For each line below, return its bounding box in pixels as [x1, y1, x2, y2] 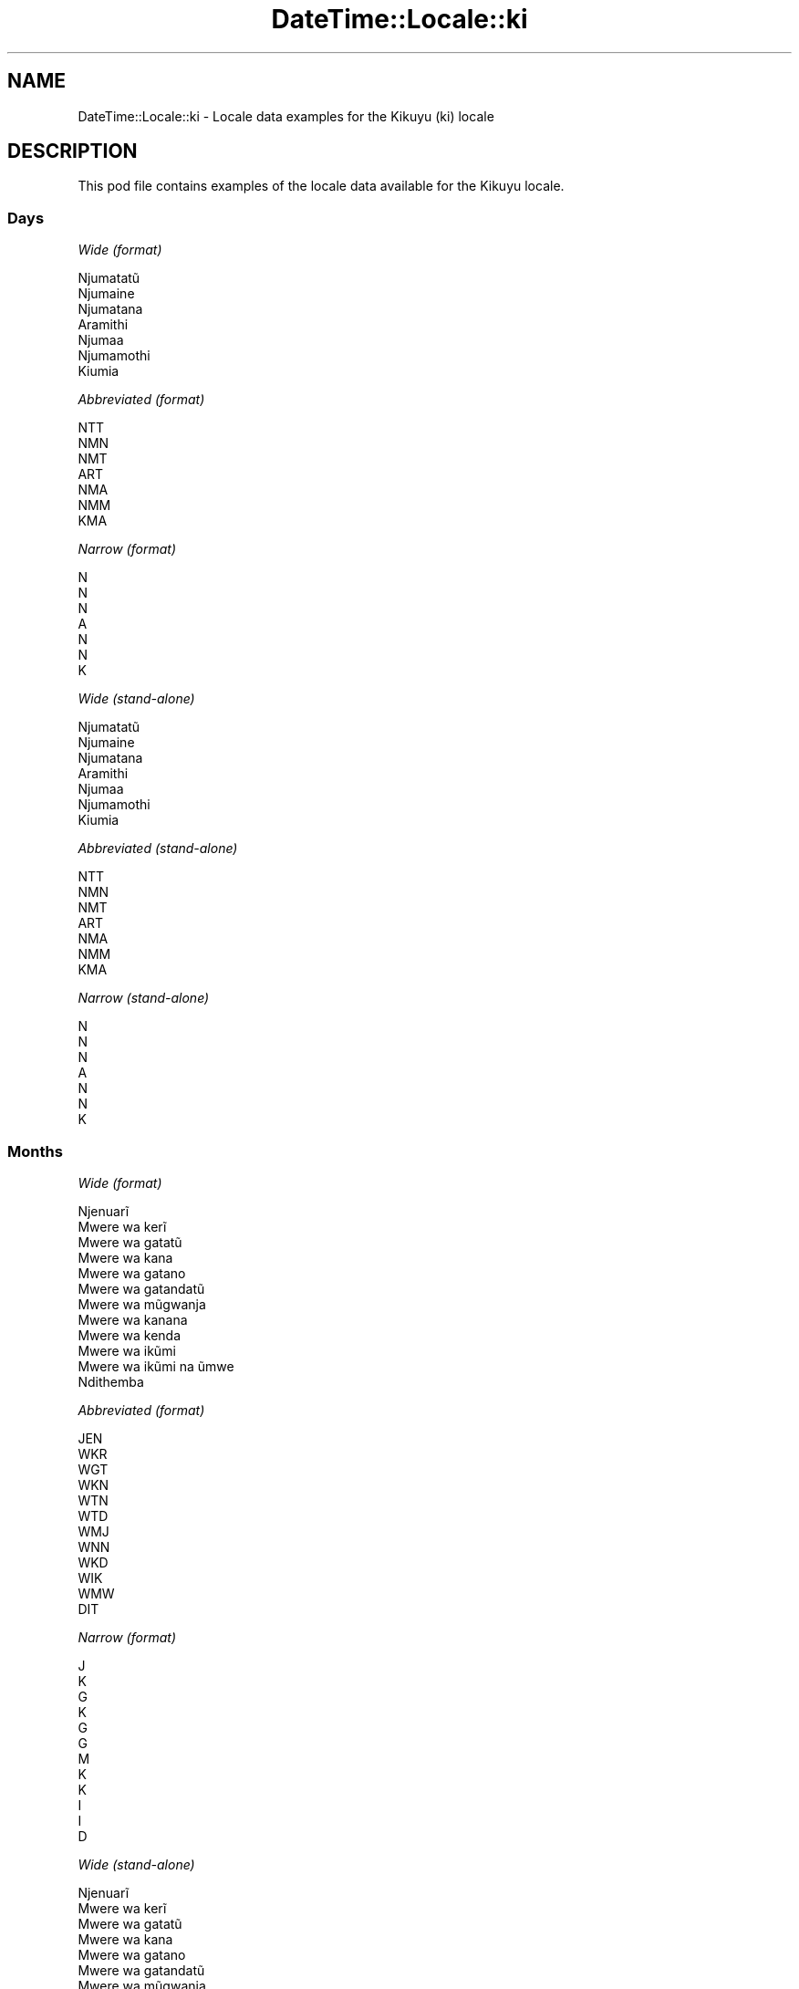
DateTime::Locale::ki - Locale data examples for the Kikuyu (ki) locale [78, 108, 494, 124]
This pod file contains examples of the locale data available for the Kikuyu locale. [78, 178, 565, 194]
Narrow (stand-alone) [78, 990, 210, 1006]
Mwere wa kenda [78, 1327, 182, 1343]
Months [7, 1141, 63, 1161]
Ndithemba [78, 1373, 144, 1390]
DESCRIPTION [7, 140, 138, 163]
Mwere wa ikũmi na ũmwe [78, 1358, 234, 1374]
